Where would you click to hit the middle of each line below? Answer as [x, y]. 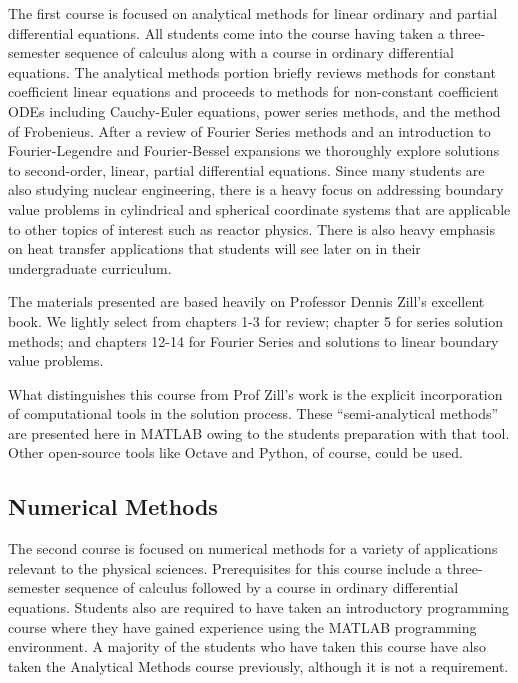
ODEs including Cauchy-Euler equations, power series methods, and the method [254, 110]
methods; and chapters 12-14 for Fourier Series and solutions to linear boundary [253, 340]
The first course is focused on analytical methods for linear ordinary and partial [253, 13]
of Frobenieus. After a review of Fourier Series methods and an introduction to [249, 130]
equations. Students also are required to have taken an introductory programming [259, 607]
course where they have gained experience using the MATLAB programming [242, 626]
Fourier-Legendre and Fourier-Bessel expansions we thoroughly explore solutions [254, 150]
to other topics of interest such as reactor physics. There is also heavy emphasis [252, 228]
